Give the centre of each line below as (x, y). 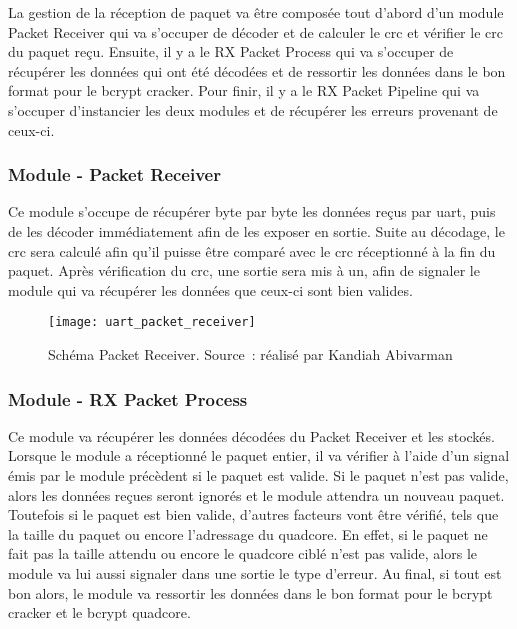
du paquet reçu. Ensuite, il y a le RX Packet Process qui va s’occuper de (231, 51)
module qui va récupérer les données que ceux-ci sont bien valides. (210, 289)
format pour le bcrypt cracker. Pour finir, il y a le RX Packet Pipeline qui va (244, 90)
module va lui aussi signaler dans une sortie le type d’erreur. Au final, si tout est (255, 572)
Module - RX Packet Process (128, 398)
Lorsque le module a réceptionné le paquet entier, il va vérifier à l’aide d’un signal (259, 455)
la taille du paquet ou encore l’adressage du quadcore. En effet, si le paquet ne (248, 533)
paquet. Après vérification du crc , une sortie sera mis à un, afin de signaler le (244, 270)
